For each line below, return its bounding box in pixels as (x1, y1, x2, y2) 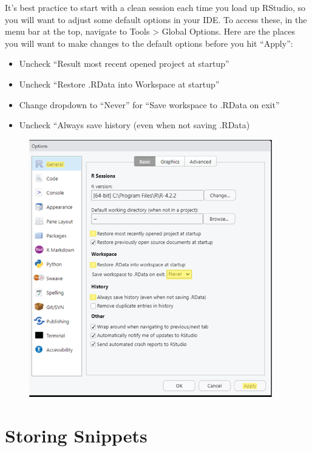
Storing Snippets (5, 422, 148, 447)
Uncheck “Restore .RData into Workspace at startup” (19, 77, 220, 90)
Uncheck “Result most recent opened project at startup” (19, 57, 229, 70)
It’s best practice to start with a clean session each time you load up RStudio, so (5, 1, 306, 13)
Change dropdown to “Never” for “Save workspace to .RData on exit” (19, 98, 280, 111)
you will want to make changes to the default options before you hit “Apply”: (5, 36, 293, 49)
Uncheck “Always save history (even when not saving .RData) (19, 119, 250, 131)
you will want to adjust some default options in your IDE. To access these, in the (5, 13, 307, 26)
